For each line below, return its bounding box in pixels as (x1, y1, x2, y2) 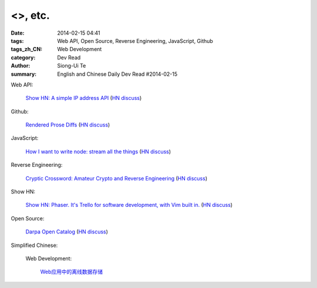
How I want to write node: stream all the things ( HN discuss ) (25, 148, 171, 155)
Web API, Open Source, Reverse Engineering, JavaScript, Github (57, 37, 214, 44)
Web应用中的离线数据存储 (40, 268, 103, 276)
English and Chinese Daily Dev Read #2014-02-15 (57, 71, 178, 78)
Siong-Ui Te (57, 62, 86, 69)
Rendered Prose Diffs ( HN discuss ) (25, 121, 110, 129)
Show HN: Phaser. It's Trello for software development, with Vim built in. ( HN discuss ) (25, 202, 233, 209)
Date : (11, 29, 25, 36)
